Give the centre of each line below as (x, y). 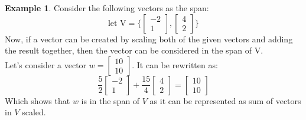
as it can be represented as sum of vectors (225, 100)
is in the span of (110, 100)
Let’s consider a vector (46, 64)
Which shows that (38, 100)
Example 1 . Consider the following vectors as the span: (107, 8)
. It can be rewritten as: (175, 64)
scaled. (34, 112)
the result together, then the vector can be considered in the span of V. (134, 50)
